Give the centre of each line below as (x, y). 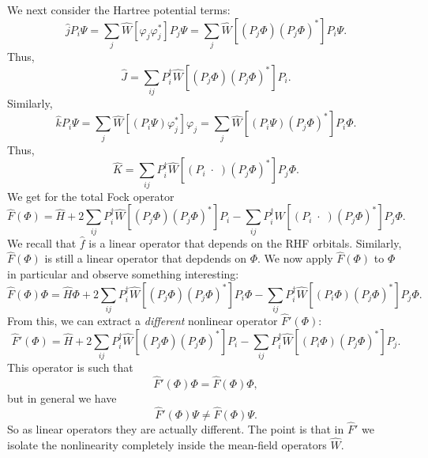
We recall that (42, 242)
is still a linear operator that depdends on (145, 258)
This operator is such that (70, 367)
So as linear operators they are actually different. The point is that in (176, 428)
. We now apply (295, 258)
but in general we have (62, 397)
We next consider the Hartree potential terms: (119, 9)
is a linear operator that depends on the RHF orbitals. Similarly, (245, 242)
